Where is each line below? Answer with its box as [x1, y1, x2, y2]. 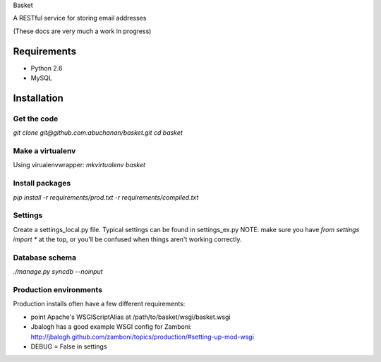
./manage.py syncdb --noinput [13, 267, 103, 276]
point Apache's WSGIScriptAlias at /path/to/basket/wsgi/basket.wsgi [30, 313, 231, 321]
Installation [13, 92, 64, 104]
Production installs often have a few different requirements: [13, 300, 186, 308]
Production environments [13, 284, 102, 294]
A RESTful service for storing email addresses [13, 14, 147, 23]
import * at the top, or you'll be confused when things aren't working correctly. [13, 235, 242, 243]
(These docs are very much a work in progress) [13, 27, 152, 35]
